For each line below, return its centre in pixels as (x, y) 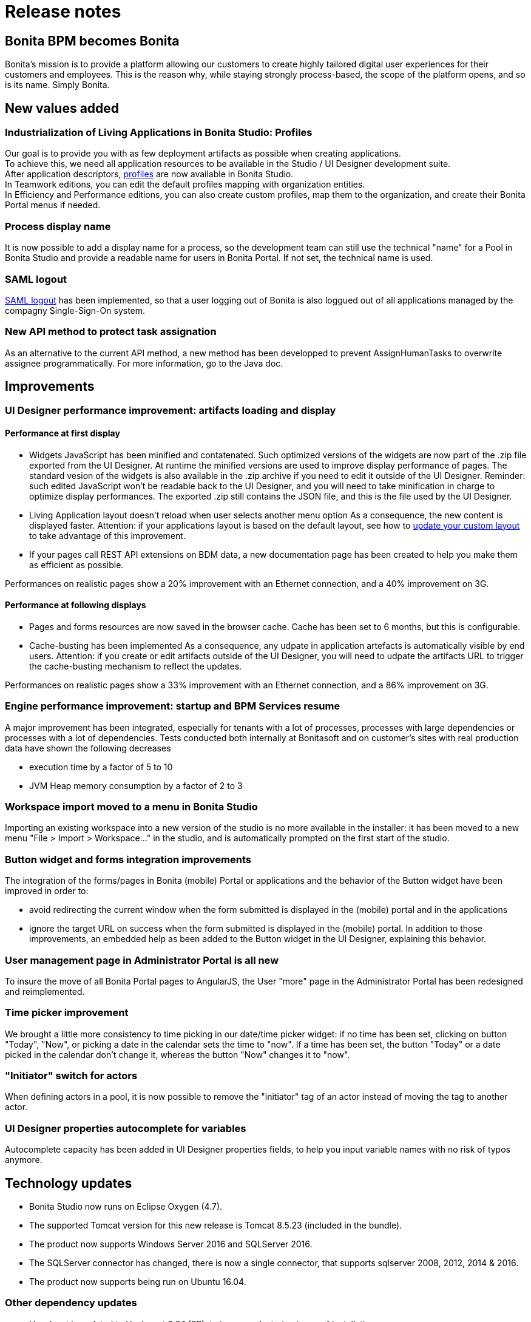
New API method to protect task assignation (111, 332)
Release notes (63, 12)
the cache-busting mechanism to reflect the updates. (136, 666)
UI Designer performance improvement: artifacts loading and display (171, 411)
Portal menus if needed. (53, 205)
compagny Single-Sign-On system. (75, 310)
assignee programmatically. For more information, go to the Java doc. (144, 363)
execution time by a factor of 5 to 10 (101, 767)
